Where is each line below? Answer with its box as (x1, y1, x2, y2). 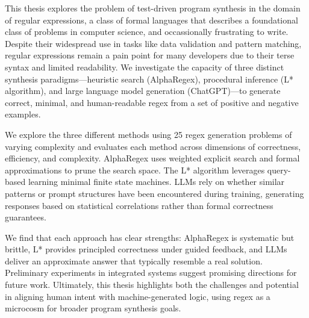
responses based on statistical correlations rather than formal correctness (5, 199, 273, 211)
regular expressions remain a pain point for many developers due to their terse (5, 49, 295, 61)
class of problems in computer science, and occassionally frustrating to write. (5, 25, 289, 38)
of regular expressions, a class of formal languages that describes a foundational (5, 13, 298, 26)
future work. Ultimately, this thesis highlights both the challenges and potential (5, 278, 299, 291)
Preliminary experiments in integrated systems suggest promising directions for (5, 266, 297, 279)
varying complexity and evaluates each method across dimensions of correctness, (5, 140, 301, 152)
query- (267, 163, 291, 176)
